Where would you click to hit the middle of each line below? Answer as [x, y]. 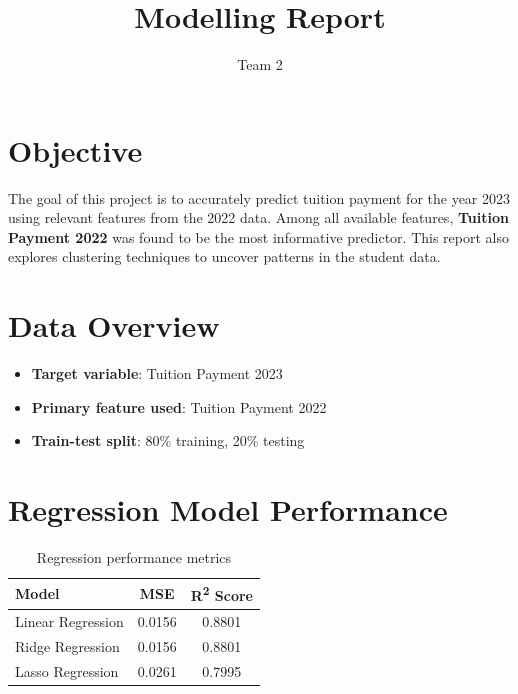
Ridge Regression [67, 646]
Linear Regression [69, 621]
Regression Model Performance [228, 509]
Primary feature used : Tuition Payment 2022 [179, 406]
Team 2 [260, 64]
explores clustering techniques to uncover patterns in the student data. [224, 256]
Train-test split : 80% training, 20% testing [168, 440]
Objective [75, 149]
